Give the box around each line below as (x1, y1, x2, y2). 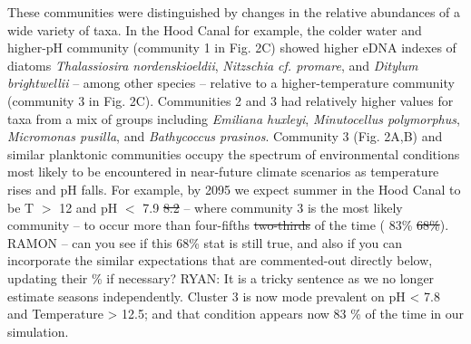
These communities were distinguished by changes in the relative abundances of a (7, 3, 461, 21)
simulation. (7, 321, 69, 340)
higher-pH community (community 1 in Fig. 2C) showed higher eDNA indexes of (7, 38, 456, 57)
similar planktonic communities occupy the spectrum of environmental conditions (7, 144, 460, 163)
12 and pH (59, 197, 118, 216)
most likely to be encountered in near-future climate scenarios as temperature (7, 162, 439, 181)
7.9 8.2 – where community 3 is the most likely (142, 197, 403, 216)
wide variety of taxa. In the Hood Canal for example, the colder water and (7, 20, 422, 39)
